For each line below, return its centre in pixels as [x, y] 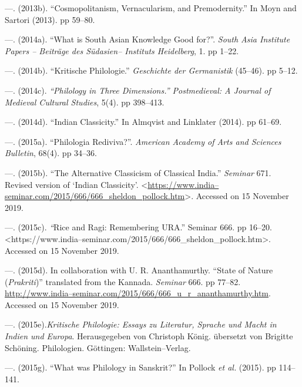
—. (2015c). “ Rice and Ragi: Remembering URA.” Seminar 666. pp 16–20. [138, 227]
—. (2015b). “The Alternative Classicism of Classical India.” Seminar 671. [138, 172]
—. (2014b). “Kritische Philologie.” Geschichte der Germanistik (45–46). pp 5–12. [151, 70]
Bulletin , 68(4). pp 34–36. [51, 153]
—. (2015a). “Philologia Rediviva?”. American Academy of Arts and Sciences [143, 141]
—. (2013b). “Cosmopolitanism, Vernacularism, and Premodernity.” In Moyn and [151, 8]
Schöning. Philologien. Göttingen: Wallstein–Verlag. [98, 347]
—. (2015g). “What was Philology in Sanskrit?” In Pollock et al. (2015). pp [140, 367]
